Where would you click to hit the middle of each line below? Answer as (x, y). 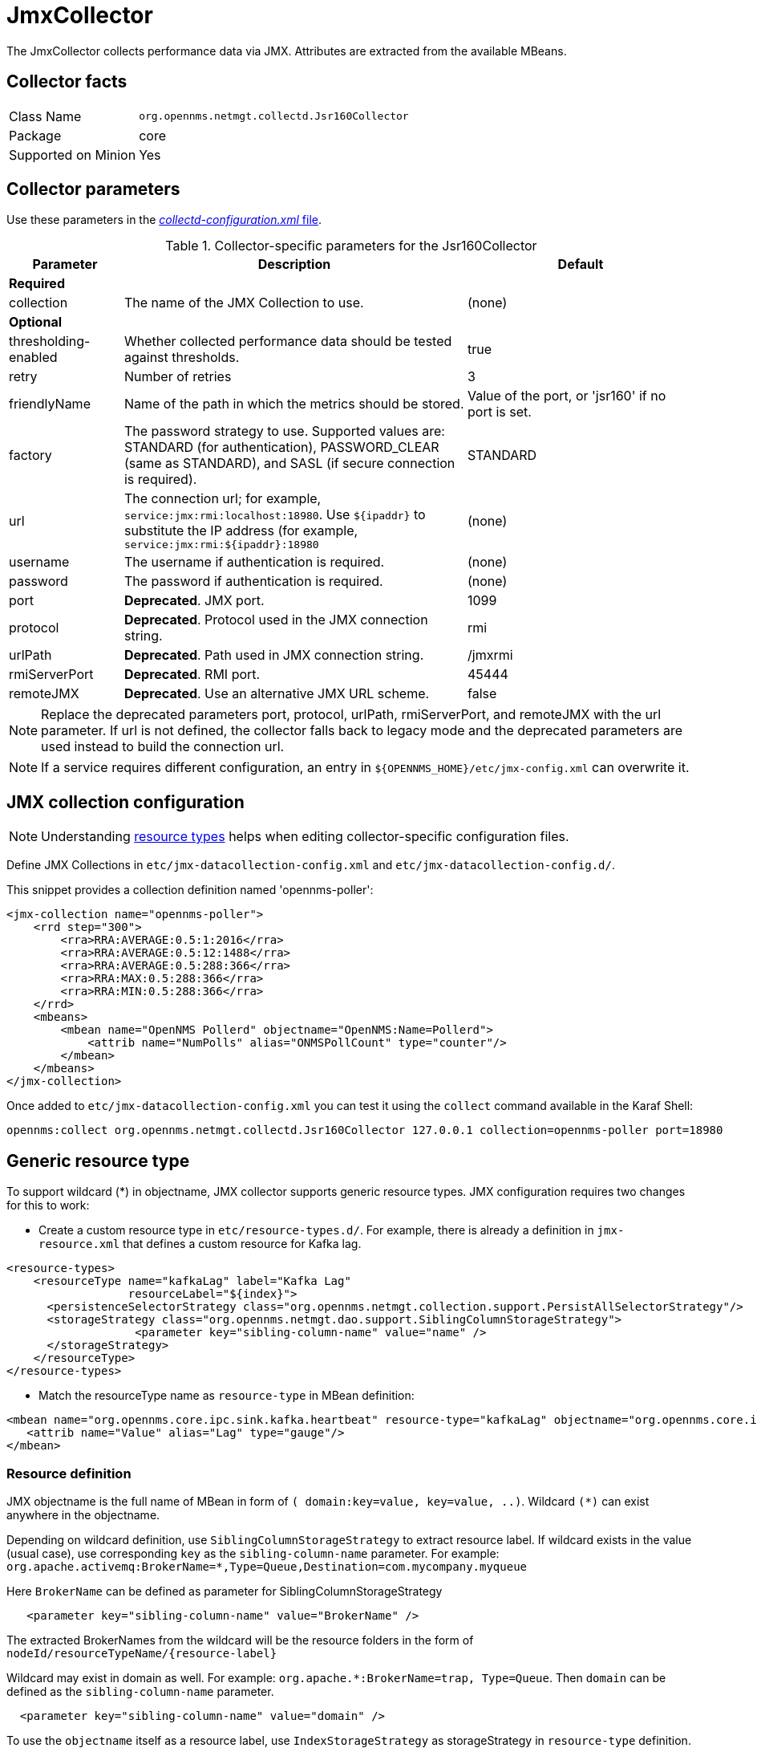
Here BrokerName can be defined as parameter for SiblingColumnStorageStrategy (225, 1591)
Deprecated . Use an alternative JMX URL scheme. (277, 694)
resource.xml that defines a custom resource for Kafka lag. (200, 1244)
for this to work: (48, 1205)
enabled (33, 358)
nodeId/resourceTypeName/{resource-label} (142, 1653)
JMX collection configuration (125, 802)
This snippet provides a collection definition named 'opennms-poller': (190, 890)
